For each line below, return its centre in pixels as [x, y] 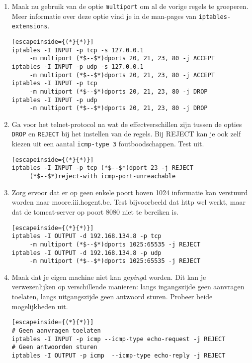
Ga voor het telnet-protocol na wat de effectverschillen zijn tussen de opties [127, 124]
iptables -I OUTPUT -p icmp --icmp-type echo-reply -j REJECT [119, 355]
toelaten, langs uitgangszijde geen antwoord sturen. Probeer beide [112, 296]
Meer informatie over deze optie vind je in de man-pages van [104, 16]
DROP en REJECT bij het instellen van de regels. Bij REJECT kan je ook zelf [126, 134]
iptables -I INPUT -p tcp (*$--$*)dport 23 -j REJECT [102, 168]
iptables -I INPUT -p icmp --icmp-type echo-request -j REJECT [119, 339]
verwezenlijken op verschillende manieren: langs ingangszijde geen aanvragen [128, 287]
